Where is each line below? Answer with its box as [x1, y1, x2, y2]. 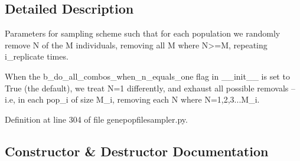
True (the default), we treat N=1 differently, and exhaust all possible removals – [5, 81, 296, 94]
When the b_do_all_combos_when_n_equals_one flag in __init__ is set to [5, 70, 290, 82]
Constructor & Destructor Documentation [5, 142, 269, 160]
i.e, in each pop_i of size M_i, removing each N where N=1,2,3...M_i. [5, 93, 260, 106]
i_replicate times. [5, 50, 69, 63]
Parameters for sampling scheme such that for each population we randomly [5, 27, 281, 40]
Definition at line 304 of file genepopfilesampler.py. [5, 113, 188, 125]
